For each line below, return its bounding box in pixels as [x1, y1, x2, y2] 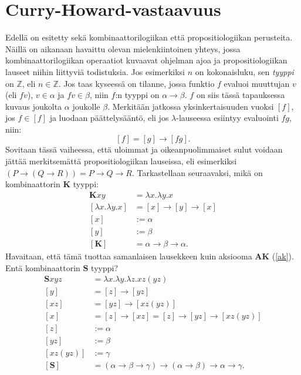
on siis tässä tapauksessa [196, 89, 285, 101]
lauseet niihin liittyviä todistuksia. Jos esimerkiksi [5, 65, 185, 77]
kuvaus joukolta [5, 100, 62, 112]
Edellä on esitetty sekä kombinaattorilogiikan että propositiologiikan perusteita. [5, 31, 293, 43]
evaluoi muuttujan [224, 77, 290, 89]
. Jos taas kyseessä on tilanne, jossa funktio [58, 77, 215, 89]
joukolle [72, 100, 100, 112]
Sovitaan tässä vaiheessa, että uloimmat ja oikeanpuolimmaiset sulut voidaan [5, 143, 283, 156]
